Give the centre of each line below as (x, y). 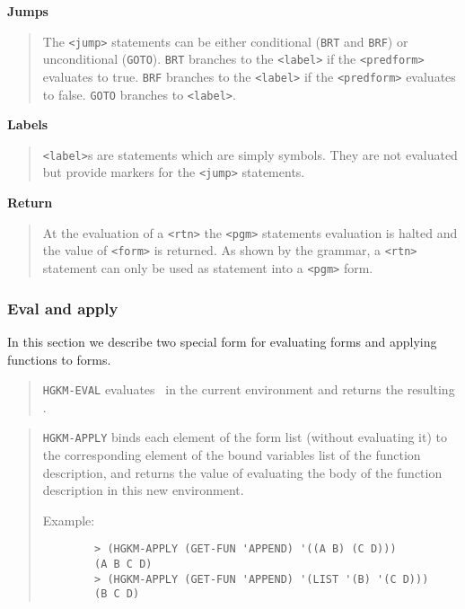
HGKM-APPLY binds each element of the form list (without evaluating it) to (245, 437)
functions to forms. (59, 359)
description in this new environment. (143, 490)
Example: (69, 520)
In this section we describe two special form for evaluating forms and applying (222, 341)
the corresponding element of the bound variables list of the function (232, 455)
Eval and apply (63, 308)
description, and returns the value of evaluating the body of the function (242, 472)
